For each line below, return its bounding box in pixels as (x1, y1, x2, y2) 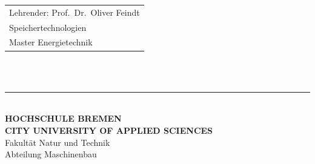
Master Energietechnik (9, 36, 93, 48)
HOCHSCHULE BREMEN (5, 112, 122, 125)
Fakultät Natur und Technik (5, 136, 110, 148)
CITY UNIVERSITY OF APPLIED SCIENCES (5, 123, 213, 136)
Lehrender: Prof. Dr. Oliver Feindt (9, 5, 140, 18)
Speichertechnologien (9, 21, 87, 33)
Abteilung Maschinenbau (5, 148, 97, 160)
